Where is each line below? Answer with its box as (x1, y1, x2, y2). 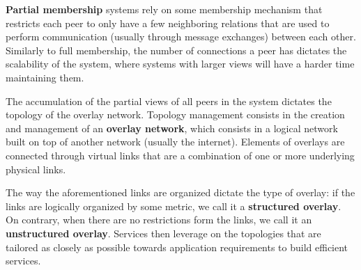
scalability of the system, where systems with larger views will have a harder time (6, 56, 355, 71)
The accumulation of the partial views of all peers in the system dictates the (6, 93, 332, 108)
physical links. (6, 161, 66, 176)
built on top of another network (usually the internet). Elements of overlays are (6, 134, 345, 149)
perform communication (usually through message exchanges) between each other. (6, 29, 356, 44)
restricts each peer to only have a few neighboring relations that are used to (6, 15, 330, 30)
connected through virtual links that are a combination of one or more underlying (6, 148, 355, 162)
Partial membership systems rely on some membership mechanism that (6, 2, 323, 16)
